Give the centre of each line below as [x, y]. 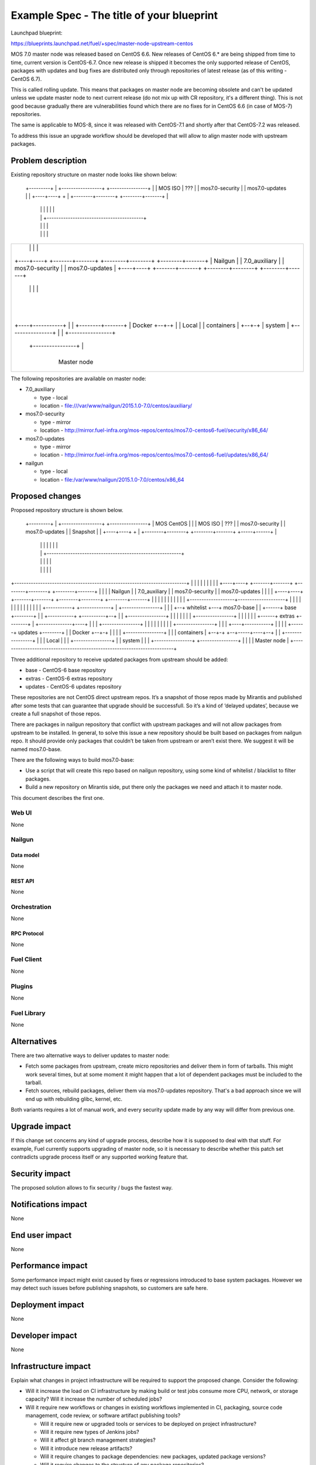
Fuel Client [26, 959]
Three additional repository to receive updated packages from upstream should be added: [119, 659]
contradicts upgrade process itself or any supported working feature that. [99, 1157]
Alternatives [34, 1041]
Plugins [22, 986]
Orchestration [31, 907]
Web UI [21, 813]
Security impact [41, 1173]
